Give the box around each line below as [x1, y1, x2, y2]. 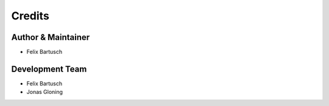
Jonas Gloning [26, 88, 63, 96]
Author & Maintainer [11, 32, 90, 42]
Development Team [11, 64, 87, 74]
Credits [11, 9, 50, 22]
